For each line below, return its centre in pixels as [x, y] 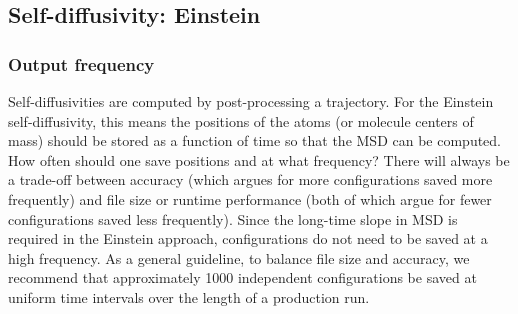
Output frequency [81, 63]
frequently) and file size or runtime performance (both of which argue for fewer [250, 198]
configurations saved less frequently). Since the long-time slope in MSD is [233, 218]
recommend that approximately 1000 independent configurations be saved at [242, 277]
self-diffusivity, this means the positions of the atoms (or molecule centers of [241, 120]
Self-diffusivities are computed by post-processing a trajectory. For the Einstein [251, 101]
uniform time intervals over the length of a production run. [189, 296]
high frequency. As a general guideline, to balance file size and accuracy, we [239, 257]
